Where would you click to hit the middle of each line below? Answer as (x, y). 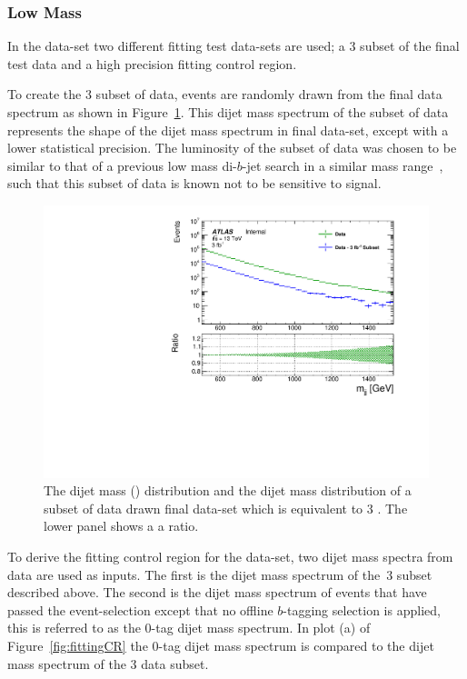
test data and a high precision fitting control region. (152, 63)
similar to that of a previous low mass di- (122, 165)
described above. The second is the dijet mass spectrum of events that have (217, 592)
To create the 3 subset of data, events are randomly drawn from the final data (225, 94)
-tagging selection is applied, (362, 609)
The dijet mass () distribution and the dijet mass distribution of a (228, 490)
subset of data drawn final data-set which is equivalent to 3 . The (226, 508)
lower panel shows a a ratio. (121, 526)
